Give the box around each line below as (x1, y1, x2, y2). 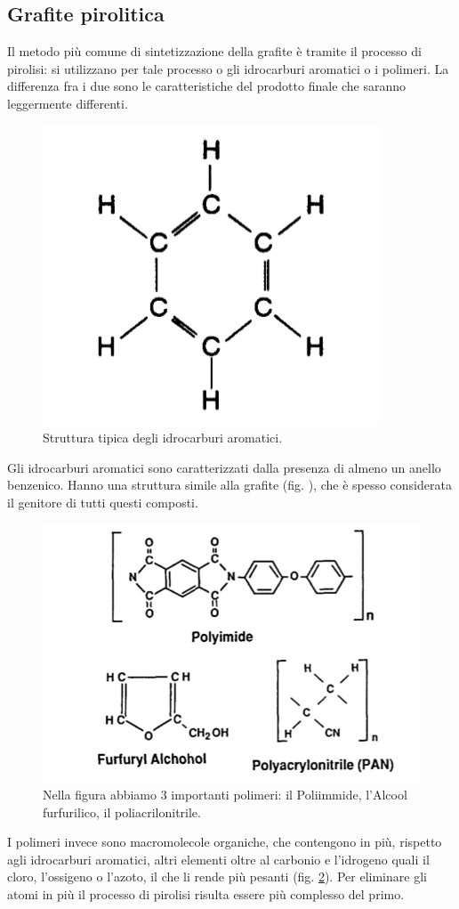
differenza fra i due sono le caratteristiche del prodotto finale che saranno (7, 77, 407, 95)
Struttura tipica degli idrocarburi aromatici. (43, 428, 283, 447)
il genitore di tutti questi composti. (7, 492, 198, 511)
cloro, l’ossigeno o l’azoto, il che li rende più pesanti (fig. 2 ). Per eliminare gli (7, 867, 427, 886)
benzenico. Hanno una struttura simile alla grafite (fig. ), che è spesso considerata (7, 475, 452, 494)
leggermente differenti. (7, 93, 128, 112)
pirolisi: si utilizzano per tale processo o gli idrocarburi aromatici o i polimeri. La (7, 59, 449, 77)
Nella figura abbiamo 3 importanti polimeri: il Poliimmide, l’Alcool (43, 784, 407, 803)
